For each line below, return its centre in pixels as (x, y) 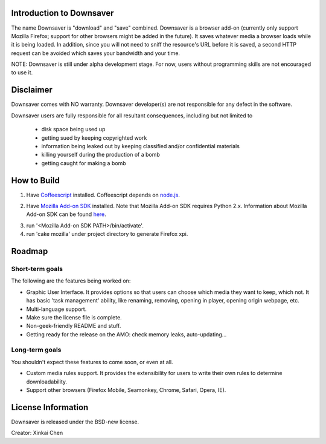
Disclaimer (32, 90)
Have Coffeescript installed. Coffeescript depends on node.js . (103, 195)
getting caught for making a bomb (84, 163)
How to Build (36, 181)
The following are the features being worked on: (71, 281)
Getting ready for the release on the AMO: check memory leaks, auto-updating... (126, 334)
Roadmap (30, 251)
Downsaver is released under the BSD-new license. (75, 422)
